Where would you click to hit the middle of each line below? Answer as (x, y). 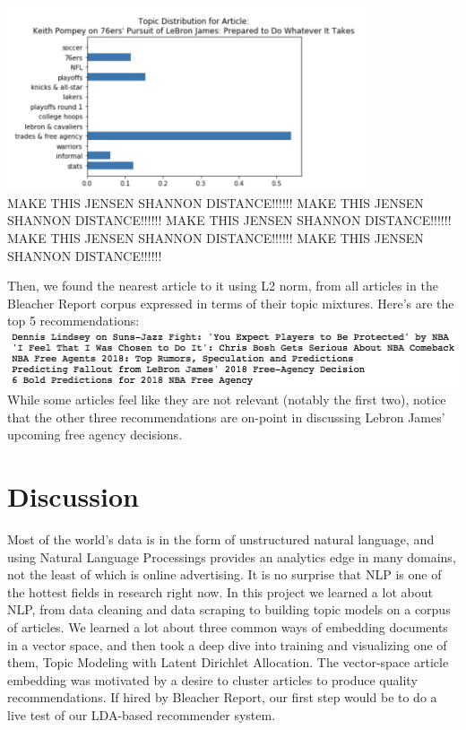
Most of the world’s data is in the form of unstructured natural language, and (221, 539)
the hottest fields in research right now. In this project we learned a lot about (220, 591)
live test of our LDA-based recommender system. (142, 714)
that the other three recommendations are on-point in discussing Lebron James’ (226, 417)
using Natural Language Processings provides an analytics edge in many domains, (232, 556)
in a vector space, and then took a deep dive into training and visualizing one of (227, 644)
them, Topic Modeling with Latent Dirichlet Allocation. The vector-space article (228, 662)
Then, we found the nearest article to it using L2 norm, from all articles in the (223, 286)
